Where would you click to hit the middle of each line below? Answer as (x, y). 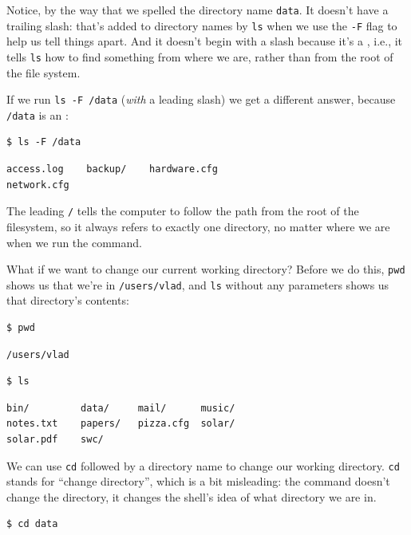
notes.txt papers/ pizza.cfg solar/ (121, 424)
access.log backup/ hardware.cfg (112, 169)
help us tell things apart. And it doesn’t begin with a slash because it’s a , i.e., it (205, 41)
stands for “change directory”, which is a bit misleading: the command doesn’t (198, 481)
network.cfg (38, 185)
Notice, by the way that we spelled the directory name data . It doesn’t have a (198, 10)
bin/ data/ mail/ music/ (121, 408)
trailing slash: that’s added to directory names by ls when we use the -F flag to (202, 25)
